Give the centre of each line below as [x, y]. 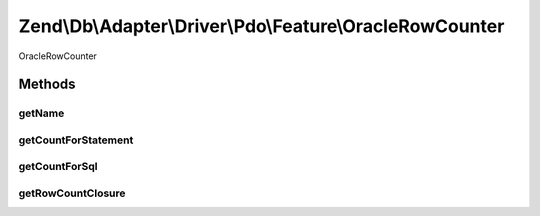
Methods [47, 84]
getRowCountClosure [72, 193]
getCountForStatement [76, 140]
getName [41, 113]
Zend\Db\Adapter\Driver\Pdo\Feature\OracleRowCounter [261, 26]
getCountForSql [58, 167]
